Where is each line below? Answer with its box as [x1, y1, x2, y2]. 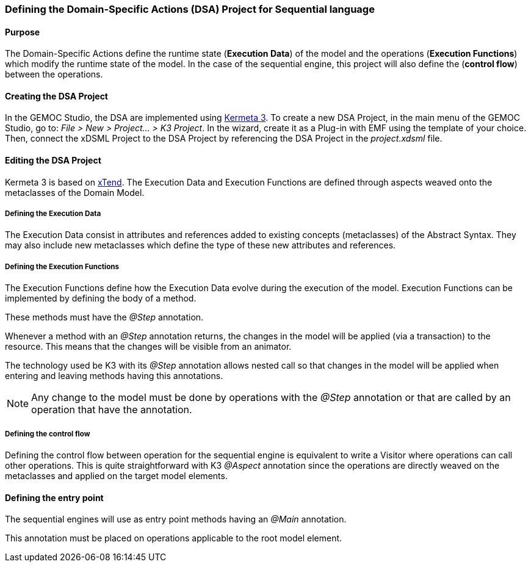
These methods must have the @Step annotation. [5, 312, 204, 323]
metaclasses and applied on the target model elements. [5, 471, 228, 481]
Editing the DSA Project [5, 155, 101, 166]
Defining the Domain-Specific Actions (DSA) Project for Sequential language [5, 3, 375, 15]
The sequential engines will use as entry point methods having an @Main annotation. [5, 514, 347, 525]
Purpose [5, 26, 40, 37]
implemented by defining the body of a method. [5, 293, 197, 304]
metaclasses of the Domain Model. [5, 187, 145, 198]
